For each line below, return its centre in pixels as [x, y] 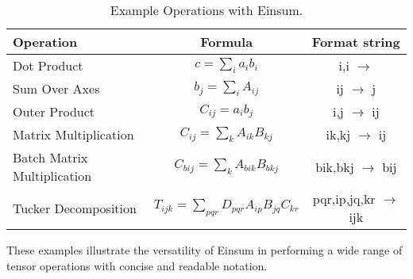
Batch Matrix [50, 157]
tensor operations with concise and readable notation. [137, 265]
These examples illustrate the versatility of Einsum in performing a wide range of [205, 250]
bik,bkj [335, 166]
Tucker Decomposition [75, 208]
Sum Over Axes [56, 88]
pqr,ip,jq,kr [344, 199]
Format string [356, 42]
